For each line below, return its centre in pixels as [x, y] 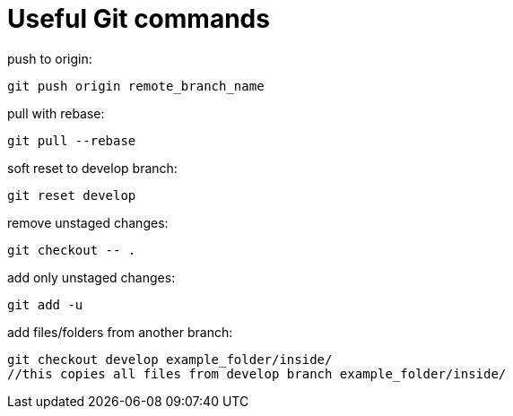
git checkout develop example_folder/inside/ [170, 359]
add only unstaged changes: [91, 277]
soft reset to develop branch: [92, 168]
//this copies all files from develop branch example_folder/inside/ [257, 373]
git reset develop [72, 195]
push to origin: [50, 58]
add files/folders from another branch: [120, 332]
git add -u [45, 304]
